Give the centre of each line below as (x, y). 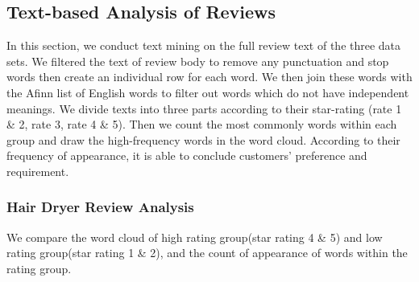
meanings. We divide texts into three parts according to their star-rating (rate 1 (204, 108)
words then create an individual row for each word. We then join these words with (209, 77)
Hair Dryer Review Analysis (100, 207)
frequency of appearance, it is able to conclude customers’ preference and (187, 155)
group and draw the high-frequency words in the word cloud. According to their (203, 139)
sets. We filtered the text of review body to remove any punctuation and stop (198, 61)
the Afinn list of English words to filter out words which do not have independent (208, 92)
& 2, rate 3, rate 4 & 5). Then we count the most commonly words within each (202, 124)
